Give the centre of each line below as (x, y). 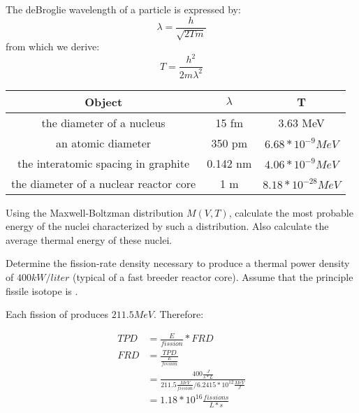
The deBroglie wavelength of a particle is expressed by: (123, 9)
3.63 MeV (301, 122)
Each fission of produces (57, 314)
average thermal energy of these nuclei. (89, 239)
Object (104, 101)
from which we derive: (53, 46)
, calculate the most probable (291, 212)
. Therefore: (178, 314)
